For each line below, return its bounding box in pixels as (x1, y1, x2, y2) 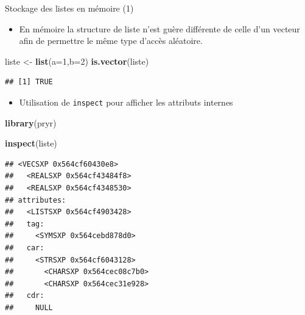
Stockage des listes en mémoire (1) (5, 2, 134, 14)
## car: (5, 243, 44, 252)
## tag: (5, 219, 44, 228)
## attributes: (5, 195, 66, 205)
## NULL (5, 303, 53, 312)
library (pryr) (5, 116, 57, 129)
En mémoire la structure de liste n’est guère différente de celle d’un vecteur (19, 22, 300, 35)
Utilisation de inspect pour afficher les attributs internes (19, 95, 233, 108)
